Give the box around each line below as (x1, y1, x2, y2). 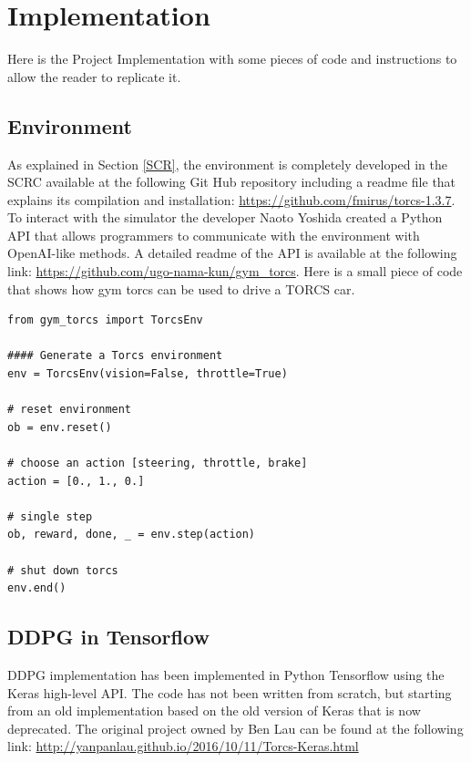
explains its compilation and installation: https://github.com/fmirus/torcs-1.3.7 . (7, 190, 456, 209)
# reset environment (7, 403, 132, 417)
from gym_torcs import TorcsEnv (7, 314, 203, 327)
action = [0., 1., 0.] (7, 474, 145, 488)
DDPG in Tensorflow (7, 623, 210, 651)
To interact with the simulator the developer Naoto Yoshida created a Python (7, 208, 443, 227)
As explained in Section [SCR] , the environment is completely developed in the (7, 154, 448, 173)
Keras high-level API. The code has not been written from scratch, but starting (7, 683, 452, 702)
